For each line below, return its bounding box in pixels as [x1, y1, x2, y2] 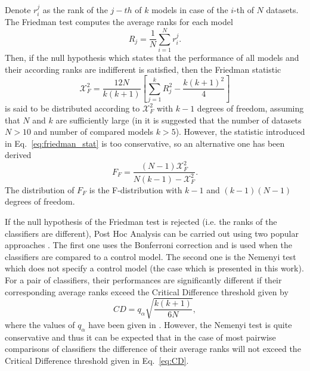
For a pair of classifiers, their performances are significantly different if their [5, 274, 282, 286]
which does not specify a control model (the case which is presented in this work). [5, 262, 304, 274]
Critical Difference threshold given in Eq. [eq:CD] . [5, 354, 189, 366]
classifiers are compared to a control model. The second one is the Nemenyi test [5, 250, 296, 262]
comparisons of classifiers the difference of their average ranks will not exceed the [5, 342, 301, 355]
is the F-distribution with [89, 183, 182, 196]
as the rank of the [42, 4, 108, 16]
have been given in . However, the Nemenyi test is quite [88, 318, 292, 330]
